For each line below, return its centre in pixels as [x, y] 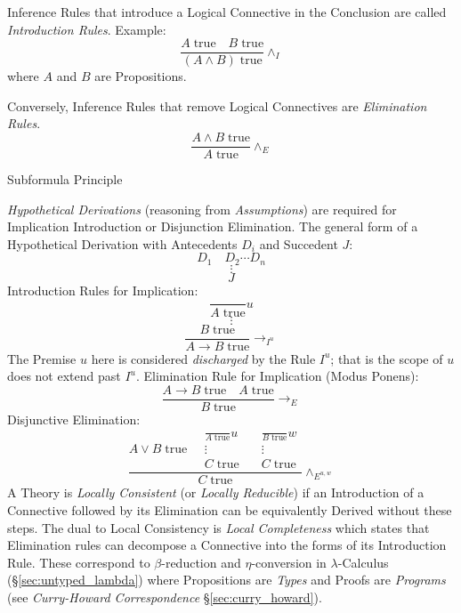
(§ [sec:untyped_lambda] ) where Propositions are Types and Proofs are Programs [226, 580]
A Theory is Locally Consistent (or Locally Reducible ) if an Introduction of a [216, 492]
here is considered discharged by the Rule [203, 358]
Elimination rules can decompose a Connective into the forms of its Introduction [227, 545]
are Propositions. [141, 76]
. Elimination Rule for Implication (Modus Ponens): [277, 376]
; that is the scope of [387, 358]
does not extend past [64, 376]
